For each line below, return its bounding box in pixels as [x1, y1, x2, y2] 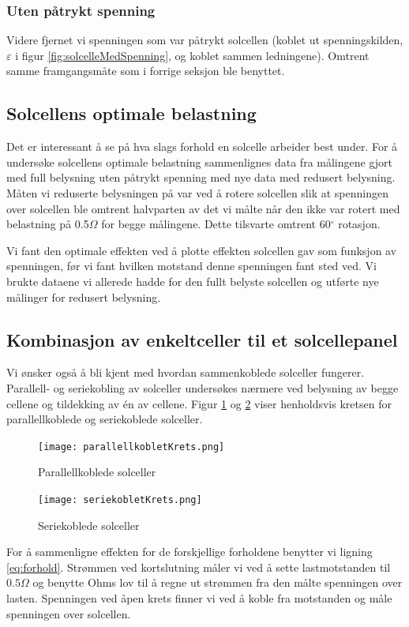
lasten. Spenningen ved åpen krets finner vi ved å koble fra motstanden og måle [6, 590, 392, 606]
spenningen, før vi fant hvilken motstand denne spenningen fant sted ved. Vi [6, 257, 377, 274]
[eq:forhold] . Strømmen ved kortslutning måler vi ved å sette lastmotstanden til [6, 558, 391, 575]
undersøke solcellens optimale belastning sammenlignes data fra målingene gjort [6, 153, 393, 170]
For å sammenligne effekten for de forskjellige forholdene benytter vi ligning [6, 543, 373, 560]
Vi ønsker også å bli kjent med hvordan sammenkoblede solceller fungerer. [6, 364, 365, 381]
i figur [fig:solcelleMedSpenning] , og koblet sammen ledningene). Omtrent [15, 47, 370, 63]
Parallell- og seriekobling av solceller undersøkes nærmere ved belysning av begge [6, 379, 399, 396]
